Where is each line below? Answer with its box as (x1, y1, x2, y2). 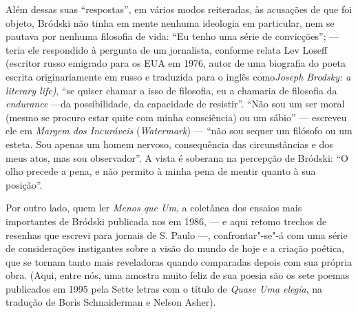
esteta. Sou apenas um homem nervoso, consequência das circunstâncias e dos (6, 136, 333, 151)
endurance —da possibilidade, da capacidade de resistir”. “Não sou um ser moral (6, 96, 345, 111)
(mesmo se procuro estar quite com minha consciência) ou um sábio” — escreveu (6, 109, 347, 124)
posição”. (6, 177, 43, 191)
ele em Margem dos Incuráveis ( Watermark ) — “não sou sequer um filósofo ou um (6, 123, 352, 138)
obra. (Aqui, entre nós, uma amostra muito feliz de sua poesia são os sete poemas (6, 268, 350, 282)
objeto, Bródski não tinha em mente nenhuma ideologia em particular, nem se (6, 15, 335, 30)
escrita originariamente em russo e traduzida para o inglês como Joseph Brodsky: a (6, 69, 351, 83)
